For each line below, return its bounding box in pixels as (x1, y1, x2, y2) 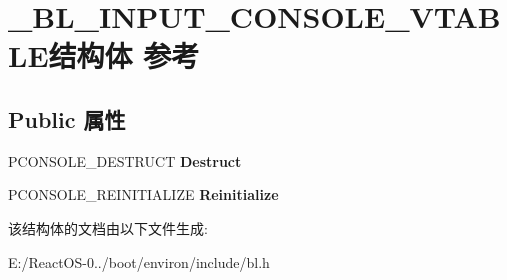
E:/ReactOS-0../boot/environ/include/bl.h (8, 251, 270, 272)
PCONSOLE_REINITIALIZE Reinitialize (8, 184, 279, 205)
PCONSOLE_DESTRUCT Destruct (8, 150, 242, 171)
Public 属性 (8, 103, 126, 134)
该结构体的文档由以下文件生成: (8, 217, 208, 238)
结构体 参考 (48, 35, 200, 76)
